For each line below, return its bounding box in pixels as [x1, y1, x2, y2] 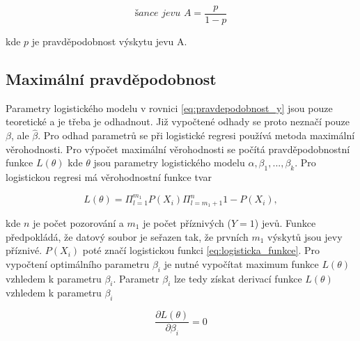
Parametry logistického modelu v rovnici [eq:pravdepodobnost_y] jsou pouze [6, 100, 333, 115]
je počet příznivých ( [143, 215, 231, 230]
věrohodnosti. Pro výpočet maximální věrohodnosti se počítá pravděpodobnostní [6, 141, 350, 156]
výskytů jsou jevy [267, 229, 343, 244]
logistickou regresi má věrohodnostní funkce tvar [6, 170, 212, 184]
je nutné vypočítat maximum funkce [164, 256, 319, 271]
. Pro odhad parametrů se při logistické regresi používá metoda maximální [38, 128, 355, 143]
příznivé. [6, 243, 42, 257]
